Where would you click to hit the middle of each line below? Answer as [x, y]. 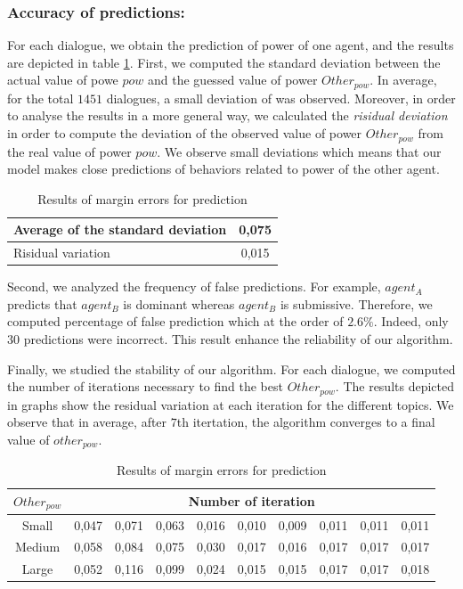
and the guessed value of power [233, 80]
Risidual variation [62, 253]
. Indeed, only [411, 321]
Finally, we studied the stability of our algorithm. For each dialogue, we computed [231, 368]
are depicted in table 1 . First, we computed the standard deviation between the [224, 62]
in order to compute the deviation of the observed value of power [185, 133]
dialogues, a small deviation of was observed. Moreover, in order [281, 98]
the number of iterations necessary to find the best [145, 386]
